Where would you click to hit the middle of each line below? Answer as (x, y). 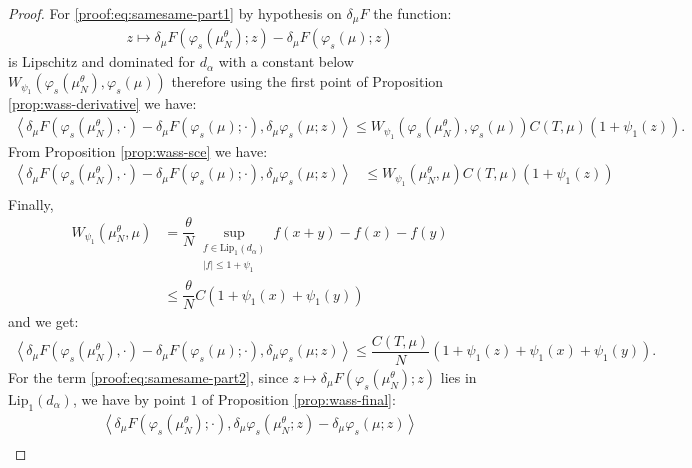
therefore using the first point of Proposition (307, 81)
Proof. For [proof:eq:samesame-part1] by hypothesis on (175, 13)
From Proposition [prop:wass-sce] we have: (138, 150)
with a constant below (286, 61)
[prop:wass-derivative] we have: (102, 103)
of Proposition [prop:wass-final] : (299, 398)
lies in (458, 376)
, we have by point (129, 398)
